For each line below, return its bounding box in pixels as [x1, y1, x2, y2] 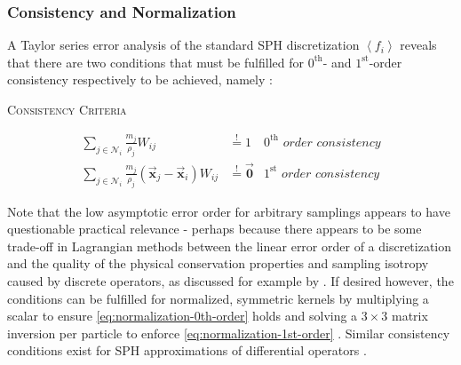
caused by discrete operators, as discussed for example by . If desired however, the [7, 272, 454, 290]
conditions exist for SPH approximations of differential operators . [7, 341, 367, 360]
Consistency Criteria [7, 100, 127, 118]
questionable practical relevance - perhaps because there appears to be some [7, 219, 422, 238]
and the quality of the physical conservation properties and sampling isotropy [7, 254, 429, 273]
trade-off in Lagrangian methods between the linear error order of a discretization [7, 236, 452, 255]
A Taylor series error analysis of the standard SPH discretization [7, 36, 360, 54]
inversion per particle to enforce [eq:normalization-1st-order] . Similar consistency [7, 323, 450, 342]
